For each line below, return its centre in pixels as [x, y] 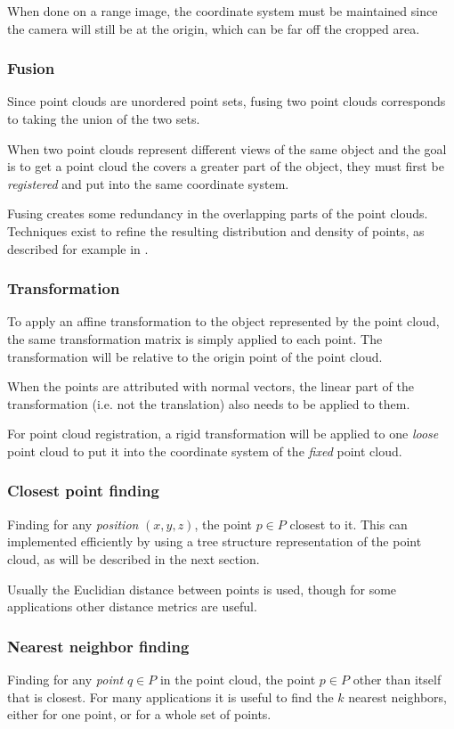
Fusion [31, 68]
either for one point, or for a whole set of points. [139, 714]
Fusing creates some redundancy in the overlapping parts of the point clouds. [218, 213]
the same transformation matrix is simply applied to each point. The [195, 338]
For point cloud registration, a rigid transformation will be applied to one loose [223, 434]
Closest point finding [83, 491]
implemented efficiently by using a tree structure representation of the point [215, 541]
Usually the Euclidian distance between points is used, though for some [202, 589]
